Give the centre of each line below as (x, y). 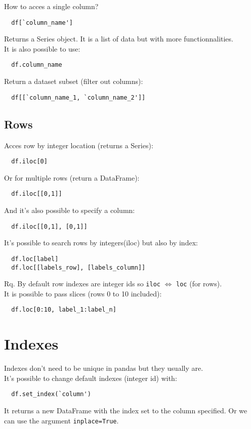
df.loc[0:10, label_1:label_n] (64, 310)
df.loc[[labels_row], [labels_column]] (78, 267)
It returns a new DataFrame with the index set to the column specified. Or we (126, 411)
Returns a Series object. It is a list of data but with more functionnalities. (119, 39)
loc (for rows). (199, 284)
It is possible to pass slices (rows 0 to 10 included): (83, 293)
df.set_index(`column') (51, 394)
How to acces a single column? (51, 6)
